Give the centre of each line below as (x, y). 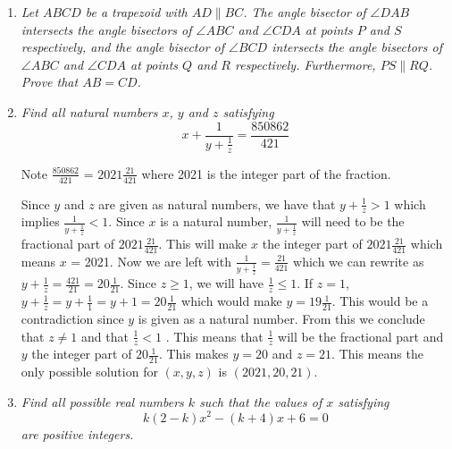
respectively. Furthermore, (305, 64)
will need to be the (353, 221)
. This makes (193, 354)
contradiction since (72, 319)
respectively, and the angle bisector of (123, 47)
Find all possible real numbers (102, 401)
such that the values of (261, 401)
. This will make (203, 244)
